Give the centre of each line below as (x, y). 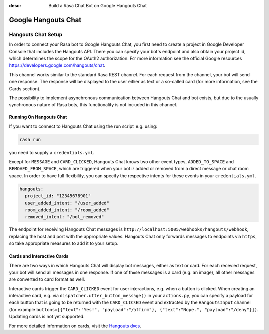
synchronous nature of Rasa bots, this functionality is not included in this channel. (93, 105)
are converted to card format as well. (47, 279)
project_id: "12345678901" (58, 196)
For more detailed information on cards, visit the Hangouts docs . (75, 326)
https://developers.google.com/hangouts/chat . (57, 65)
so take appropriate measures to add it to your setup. (64, 243)
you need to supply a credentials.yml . (52, 152)
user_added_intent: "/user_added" (67, 203)
